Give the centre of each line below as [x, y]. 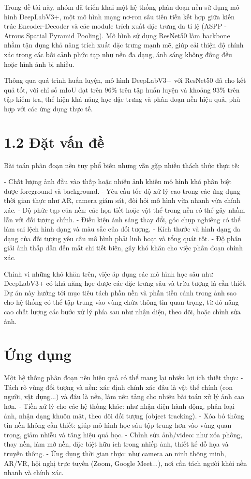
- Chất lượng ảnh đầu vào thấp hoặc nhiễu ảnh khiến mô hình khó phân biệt [118, 181]
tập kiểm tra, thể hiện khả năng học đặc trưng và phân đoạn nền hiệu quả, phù [122, 99]
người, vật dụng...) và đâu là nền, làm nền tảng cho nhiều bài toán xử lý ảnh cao [124, 396]
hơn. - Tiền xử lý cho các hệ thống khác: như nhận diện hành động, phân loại [119, 406]
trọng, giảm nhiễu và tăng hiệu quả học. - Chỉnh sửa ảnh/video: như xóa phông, [123, 434]
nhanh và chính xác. [34, 472]
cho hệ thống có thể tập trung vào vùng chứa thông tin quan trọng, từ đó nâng [121, 302]
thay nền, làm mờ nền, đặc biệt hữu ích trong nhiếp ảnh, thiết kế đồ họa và [116, 444]
